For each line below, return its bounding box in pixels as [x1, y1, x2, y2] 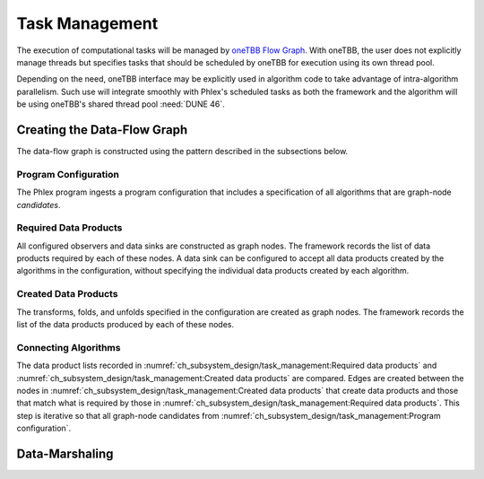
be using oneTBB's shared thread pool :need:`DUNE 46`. [16, 99, 226, 109]
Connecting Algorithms [16, 341, 121, 353]
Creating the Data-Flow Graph [16, 122, 188, 137]
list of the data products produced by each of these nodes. [16, 319, 235, 329]
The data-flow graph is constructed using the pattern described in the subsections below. [16, 146, 349, 157]
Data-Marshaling [16, 446, 114, 461]
